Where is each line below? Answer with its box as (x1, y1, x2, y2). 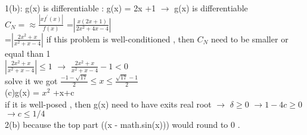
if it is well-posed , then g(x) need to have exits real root (5, 97, 212, 110)
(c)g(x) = (5, 86, 39, 99)
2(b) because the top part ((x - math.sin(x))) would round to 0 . (5, 118, 240, 131)
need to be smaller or (210, 32, 289, 45)
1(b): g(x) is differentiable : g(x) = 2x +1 (5, 2, 156, 14)
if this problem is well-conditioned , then (46, 32, 194, 45)
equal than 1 (5, 47, 51, 59)
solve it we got (5, 74, 58, 87)
